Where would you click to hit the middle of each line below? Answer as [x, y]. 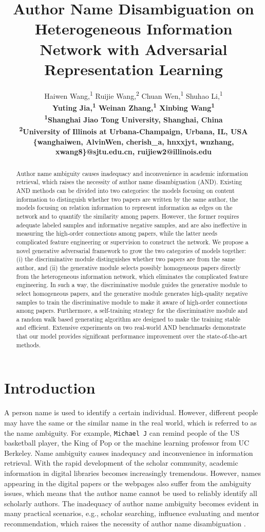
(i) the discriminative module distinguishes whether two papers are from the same [126, 259]
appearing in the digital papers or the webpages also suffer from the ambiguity [128, 483]
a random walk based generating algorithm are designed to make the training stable [128, 319]
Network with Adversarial [134, 49]
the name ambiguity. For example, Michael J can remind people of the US [122, 432]
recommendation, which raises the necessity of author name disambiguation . [125, 523]
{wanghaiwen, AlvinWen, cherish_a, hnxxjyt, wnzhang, [134, 141]
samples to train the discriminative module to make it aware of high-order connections [132, 302]
